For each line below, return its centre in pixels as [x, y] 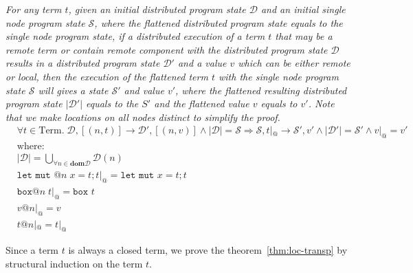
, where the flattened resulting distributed [261, 90]
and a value [202, 63]
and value [144, 90]
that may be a [304, 36]
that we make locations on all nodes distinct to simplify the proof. [143, 117]
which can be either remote [294, 63]
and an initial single [303, 9]
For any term [34, 9]
